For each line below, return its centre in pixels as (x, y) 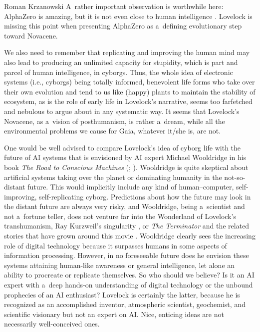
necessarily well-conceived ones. (52, 324)
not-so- (235, 177)
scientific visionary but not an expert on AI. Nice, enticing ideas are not (114, 314)
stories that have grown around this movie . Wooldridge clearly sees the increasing (130, 236)
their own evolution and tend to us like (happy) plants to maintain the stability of (130, 91)
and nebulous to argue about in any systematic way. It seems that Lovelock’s (122, 111)
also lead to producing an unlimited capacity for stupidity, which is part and (121, 62)
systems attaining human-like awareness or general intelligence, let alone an (120, 265)
